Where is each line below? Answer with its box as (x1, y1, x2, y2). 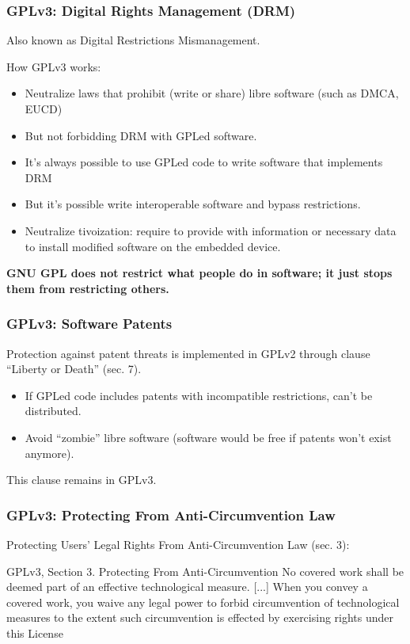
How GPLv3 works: (6, 58, 101, 74)
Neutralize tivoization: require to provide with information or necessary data (25, 222, 397, 238)
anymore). (25, 444, 74, 461)
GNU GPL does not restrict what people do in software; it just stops (6, 265, 393, 281)
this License (6, 624, 63, 641)
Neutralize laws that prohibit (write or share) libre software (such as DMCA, (25, 85, 399, 101)
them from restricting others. (6, 280, 169, 296)
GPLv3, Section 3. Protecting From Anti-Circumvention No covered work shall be (6, 562, 404, 579)
